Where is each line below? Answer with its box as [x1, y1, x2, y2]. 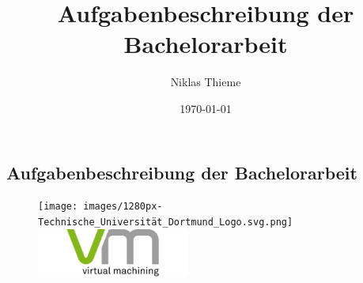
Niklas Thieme [170, 74, 241, 90]
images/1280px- [83, 201, 163, 213]
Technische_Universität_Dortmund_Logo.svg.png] [38, 216, 293, 228]
